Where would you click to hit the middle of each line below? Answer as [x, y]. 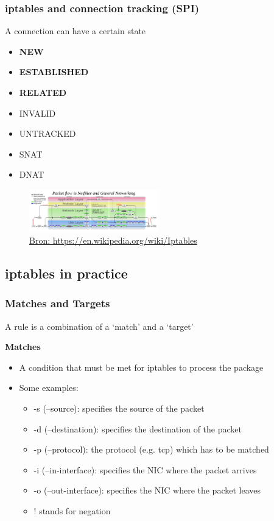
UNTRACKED [47, 133]
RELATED [43, 92]
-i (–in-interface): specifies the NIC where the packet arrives [145, 469]
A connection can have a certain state [76, 31]
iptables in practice [66, 273]
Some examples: [49, 388]
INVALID [37, 113]
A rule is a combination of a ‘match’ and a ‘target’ [99, 326]
